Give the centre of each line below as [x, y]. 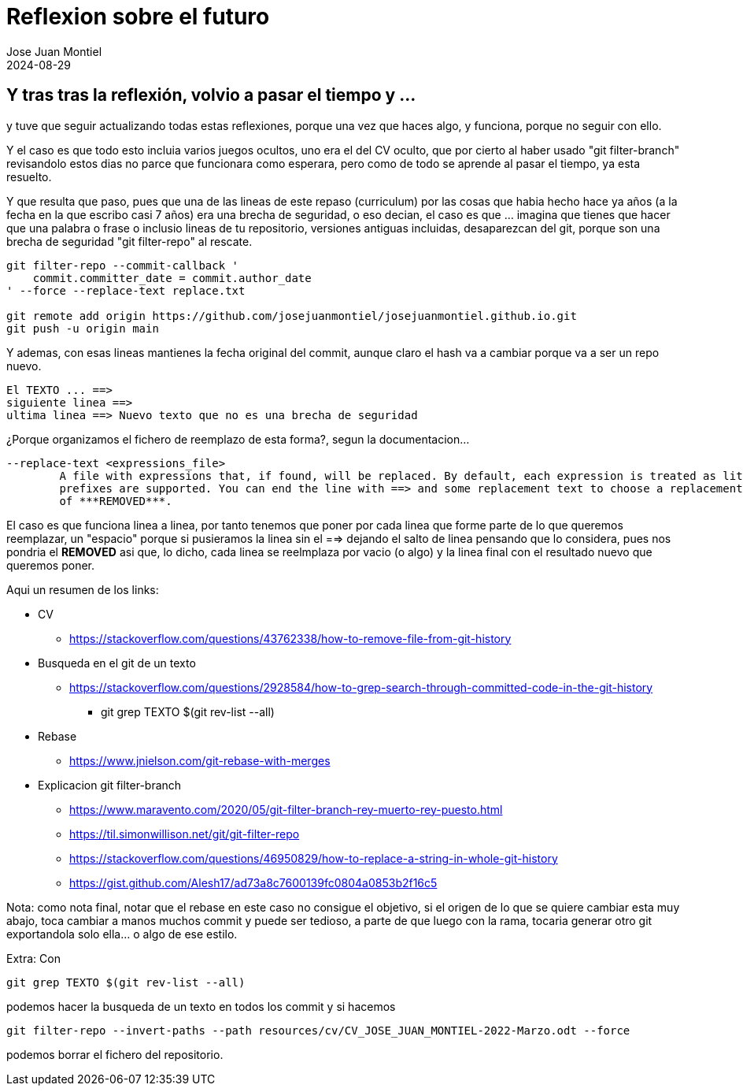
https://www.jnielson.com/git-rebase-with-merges [200, 760]
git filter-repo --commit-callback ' [123, 265]
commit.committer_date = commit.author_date [172, 278]
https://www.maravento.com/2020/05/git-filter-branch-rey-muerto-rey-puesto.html [286, 809]
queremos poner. [51, 565]
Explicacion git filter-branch [110, 785]
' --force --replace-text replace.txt [126, 290]
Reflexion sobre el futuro [138, 17]
